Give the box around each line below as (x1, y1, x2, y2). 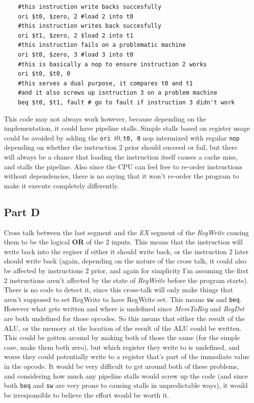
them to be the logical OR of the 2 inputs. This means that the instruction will (4, 237, 243, 247)
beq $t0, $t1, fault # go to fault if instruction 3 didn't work (18, 99, 235, 106)
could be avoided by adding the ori (4, 132, 111, 142)
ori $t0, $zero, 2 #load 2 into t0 (18, 13, 133, 20)
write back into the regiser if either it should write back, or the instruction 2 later (4, 246, 249, 256)
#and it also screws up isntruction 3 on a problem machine (18, 89, 217, 97)
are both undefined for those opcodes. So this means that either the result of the (4, 313, 245, 323)
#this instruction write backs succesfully (18, 3, 162, 10)
